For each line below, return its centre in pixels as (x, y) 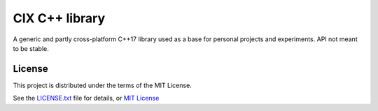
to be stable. (31, 48)
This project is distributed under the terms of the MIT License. (102, 85)
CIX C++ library (59, 18)
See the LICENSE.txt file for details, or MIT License (86, 98)
